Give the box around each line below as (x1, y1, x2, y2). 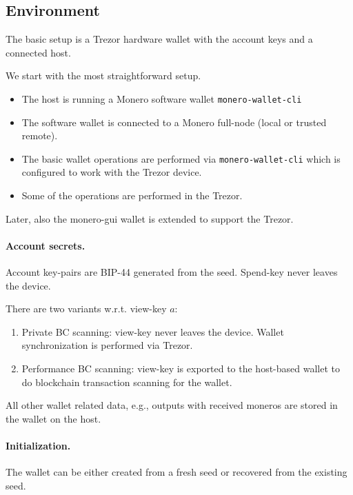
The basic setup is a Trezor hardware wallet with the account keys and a (6, 32, 313, 46)
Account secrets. (6, 238, 85, 252)
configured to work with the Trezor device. (21, 165, 202, 179)
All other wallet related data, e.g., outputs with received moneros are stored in (6, 398, 338, 412)
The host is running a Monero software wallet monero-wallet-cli (21, 91, 302, 105)
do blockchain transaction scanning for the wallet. (21, 374, 232, 389)
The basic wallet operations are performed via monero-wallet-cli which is (21, 151, 341, 165)
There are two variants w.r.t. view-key (6, 301, 167, 316)
